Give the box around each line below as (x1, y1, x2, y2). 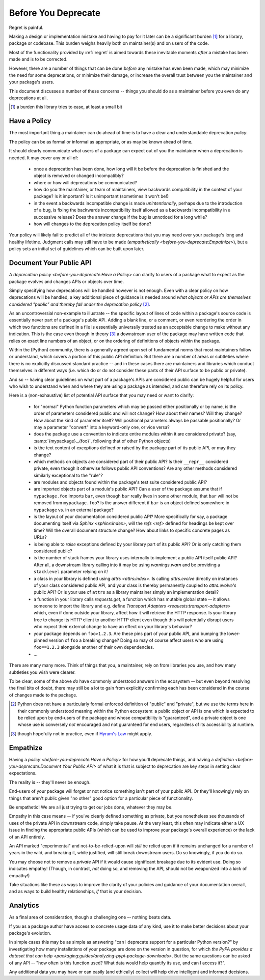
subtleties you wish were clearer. (9, 669, 76, 675)
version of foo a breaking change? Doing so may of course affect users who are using (49, 637, 224, 643)
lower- (227, 631, 240, 636)
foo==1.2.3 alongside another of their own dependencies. (33, 644, 154, 650)
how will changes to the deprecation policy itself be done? (33, 221, 152, 227)
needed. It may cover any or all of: (9, 155, 79, 161)
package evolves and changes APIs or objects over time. (9, 278, 124, 285)
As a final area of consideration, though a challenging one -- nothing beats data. (9, 914, 172, 920)
